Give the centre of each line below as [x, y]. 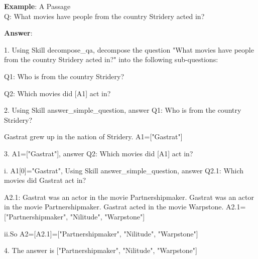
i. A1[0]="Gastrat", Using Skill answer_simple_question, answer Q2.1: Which [124, 170]
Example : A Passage [37, 6]
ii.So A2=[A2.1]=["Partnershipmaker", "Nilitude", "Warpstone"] [101, 233]
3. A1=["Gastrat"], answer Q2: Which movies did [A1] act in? [99, 153]
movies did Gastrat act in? [45, 180]
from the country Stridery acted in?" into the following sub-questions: [111, 59]
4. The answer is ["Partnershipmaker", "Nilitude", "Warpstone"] [101, 250]
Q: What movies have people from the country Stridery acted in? [104, 16]
